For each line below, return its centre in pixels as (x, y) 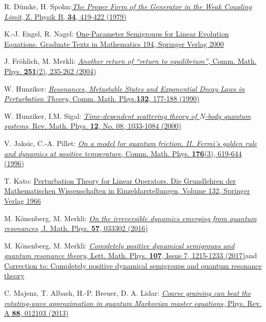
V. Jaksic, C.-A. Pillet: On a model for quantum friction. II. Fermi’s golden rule (131, 143)
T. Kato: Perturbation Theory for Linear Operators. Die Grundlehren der (120, 180)
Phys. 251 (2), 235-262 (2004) (50, 71)
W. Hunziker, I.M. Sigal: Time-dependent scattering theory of (101, 115)
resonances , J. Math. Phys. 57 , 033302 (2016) (76, 228)
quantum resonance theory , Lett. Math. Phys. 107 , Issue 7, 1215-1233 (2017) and (131, 255)
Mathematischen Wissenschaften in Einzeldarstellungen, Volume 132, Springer (127, 191)
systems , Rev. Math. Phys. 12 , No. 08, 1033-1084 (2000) (93, 126)
